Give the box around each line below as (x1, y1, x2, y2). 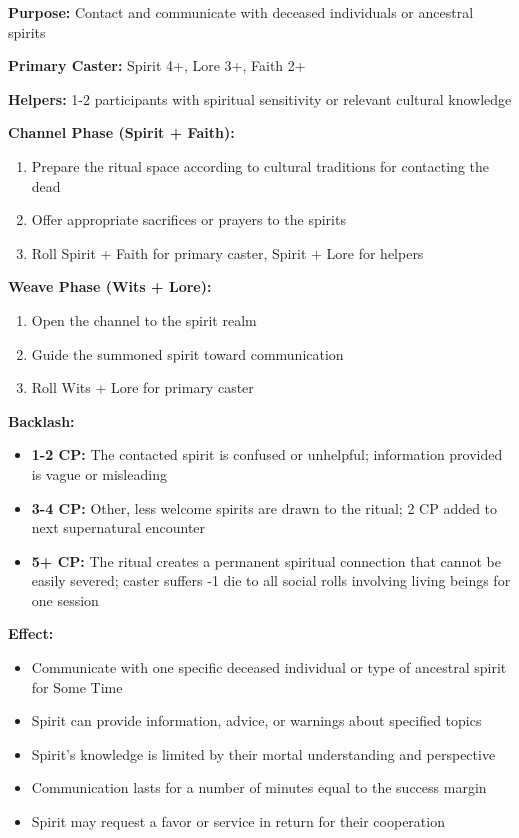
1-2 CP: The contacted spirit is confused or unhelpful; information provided (31, 444, 503, 465)
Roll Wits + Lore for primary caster (31, 377, 254, 398)
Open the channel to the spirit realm (31, 309, 257, 330)
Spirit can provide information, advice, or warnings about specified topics (31, 710, 482, 731)
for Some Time (31, 676, 123, 697)
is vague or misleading (31, 463, 167, 484)
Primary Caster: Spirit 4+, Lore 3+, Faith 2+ (8, 55, 306, 76)
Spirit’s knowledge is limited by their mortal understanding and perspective (31, 743, 496, 764)
